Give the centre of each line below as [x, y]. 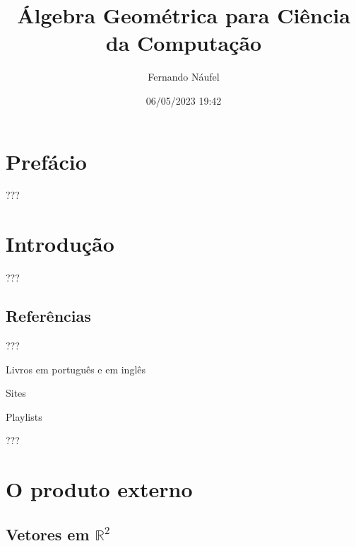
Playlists [24, 416]
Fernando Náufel [184, 77]
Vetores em [48, 534]
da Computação [184, 43]
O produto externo [99, 489]
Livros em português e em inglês [76, 369]
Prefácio [46, 161]
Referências [48, 316]
